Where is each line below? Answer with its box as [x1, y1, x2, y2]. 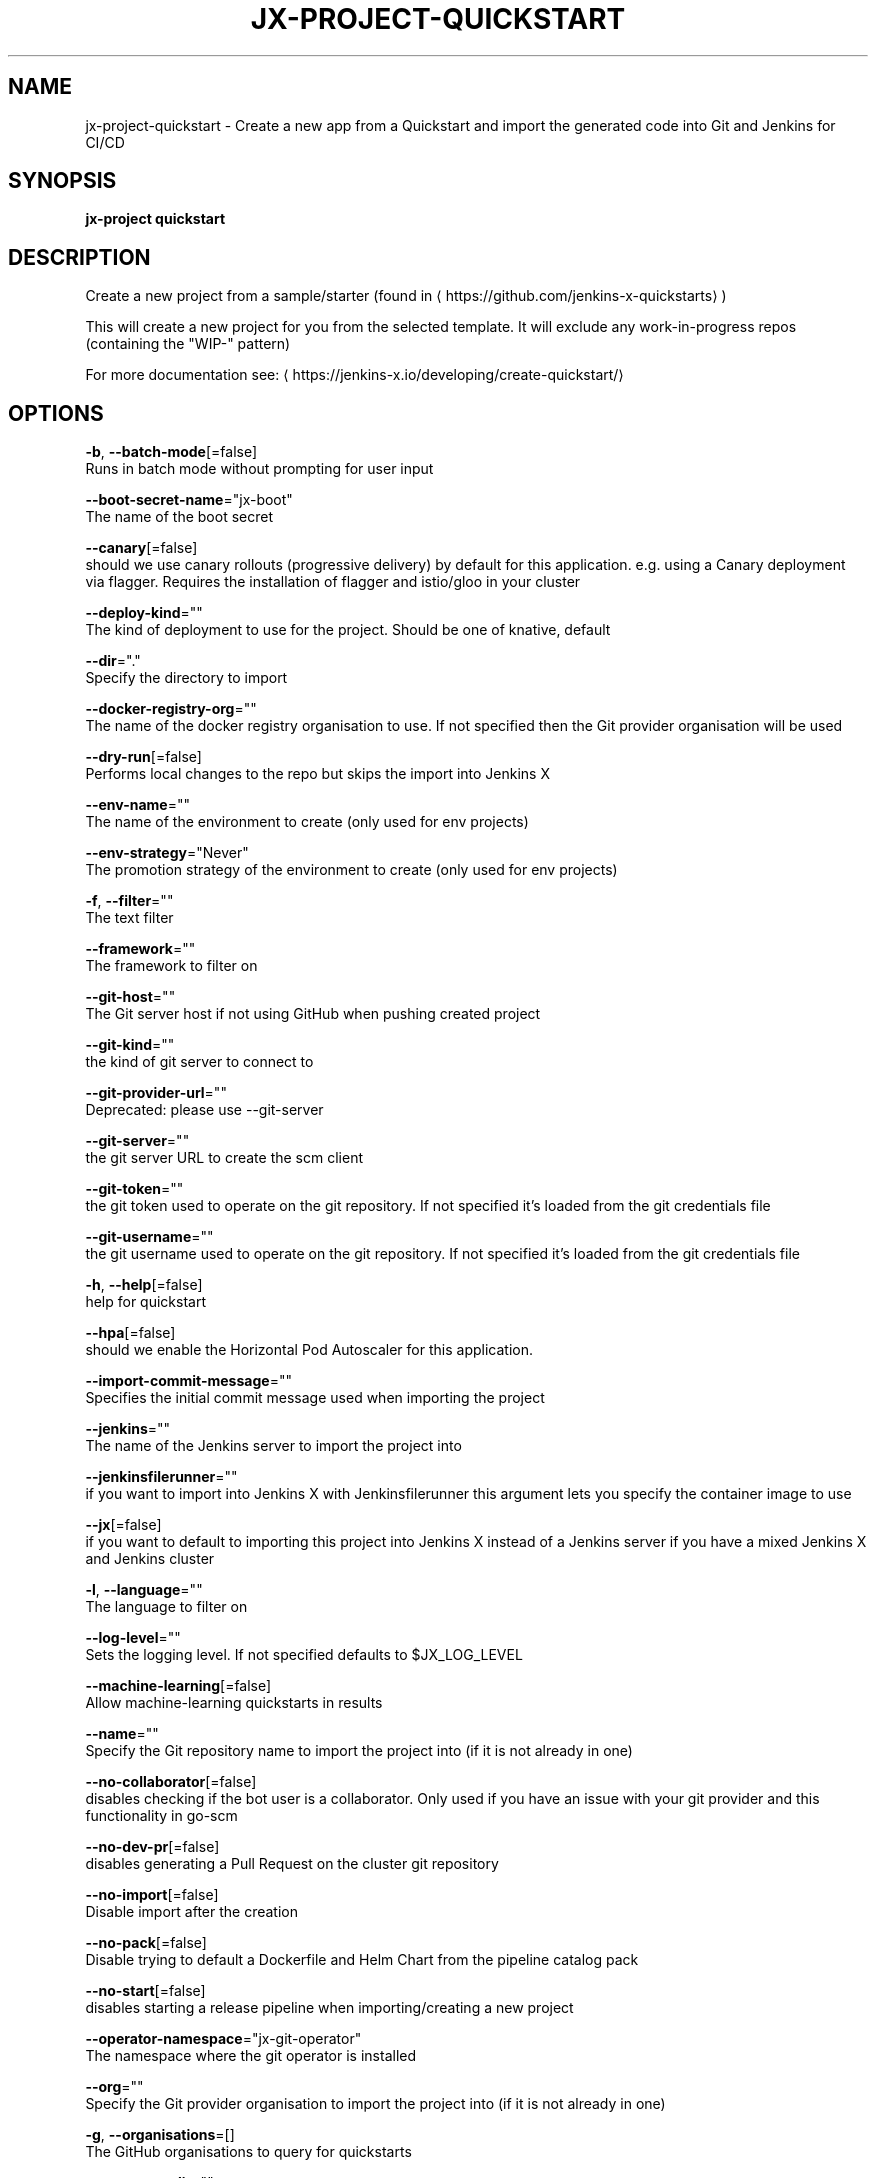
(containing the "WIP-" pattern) [85, 335, 291, 353]
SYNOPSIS [8, 168, 117, 194]
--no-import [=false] [85, 1886, 219, 1904]
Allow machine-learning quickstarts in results [85, 1694, 383, 1712]
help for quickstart [85, 1293, 206, 1311]
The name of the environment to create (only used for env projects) [85, 813, 529, 831]
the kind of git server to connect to [85, 1053, 314, 1071]
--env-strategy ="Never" [85, 844, 249, 862]
